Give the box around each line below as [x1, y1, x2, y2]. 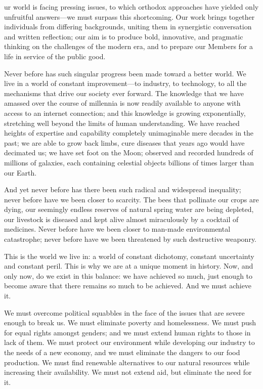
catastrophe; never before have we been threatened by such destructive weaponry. [4, 234, 256, 244]
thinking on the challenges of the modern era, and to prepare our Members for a [4, 41, 253, 52]
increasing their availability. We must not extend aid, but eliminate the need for [4, 367, 252, 377]
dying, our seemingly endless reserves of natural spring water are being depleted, [4, 204, 254, 214]
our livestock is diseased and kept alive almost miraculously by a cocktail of [4, 213, 239, 224]
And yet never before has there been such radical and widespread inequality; [4, 184, 241, 195]
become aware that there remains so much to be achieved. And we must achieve [4, 280, 252, 291]
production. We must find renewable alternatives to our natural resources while [4, 357, 250, 367]
